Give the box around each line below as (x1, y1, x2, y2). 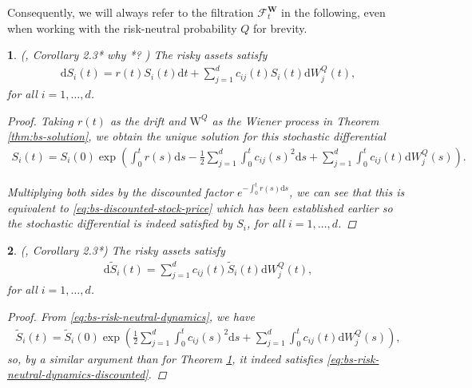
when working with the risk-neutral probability (7, 19, 237, 36)
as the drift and (109, 112, 186, 129)
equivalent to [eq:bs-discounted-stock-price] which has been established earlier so (7, 199, 393, 216)
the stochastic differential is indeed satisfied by (7, 215, 233, 232)
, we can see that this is (288, 183, 405, 200)
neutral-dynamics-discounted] (7, 366, 149, 382)
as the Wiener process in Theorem (212, 112, 379, 129)
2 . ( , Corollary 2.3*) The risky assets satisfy (7, 241, 225, 258)
